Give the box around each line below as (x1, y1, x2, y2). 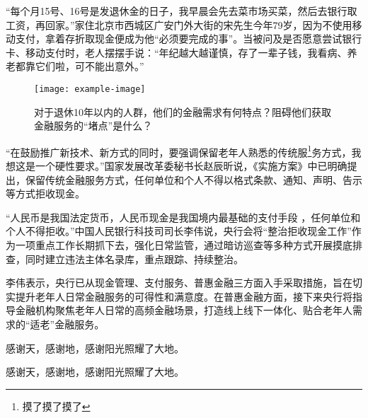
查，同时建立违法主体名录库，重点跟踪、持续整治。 (6, 251, 243, 266)
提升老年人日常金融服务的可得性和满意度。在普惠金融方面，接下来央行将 (15, 289, 352, 303)
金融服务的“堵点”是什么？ (34, 118, 153, 133)
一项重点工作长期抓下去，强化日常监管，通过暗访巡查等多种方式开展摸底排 (15, 238, 362, 252)
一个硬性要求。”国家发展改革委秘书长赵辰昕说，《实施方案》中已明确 (35, 158, 347, 173)
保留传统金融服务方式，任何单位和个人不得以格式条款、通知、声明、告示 (25, 172, 362, 187)
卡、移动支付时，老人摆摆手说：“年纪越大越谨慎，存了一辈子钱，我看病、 (6, 45, 347, 59)
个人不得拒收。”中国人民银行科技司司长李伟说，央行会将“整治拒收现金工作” (6, 223, 352, 238)
